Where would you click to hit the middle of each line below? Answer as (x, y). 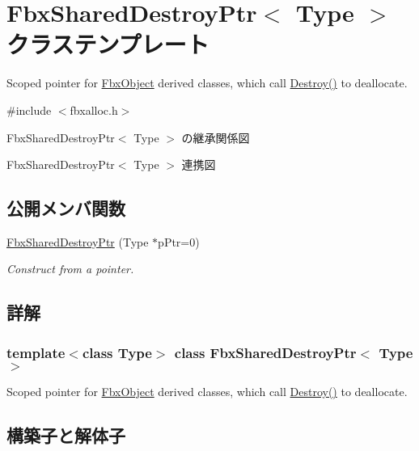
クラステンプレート (108, 44)
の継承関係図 (216, 137)
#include (29, 110)
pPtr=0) (179, 241)
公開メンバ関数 (66, 208)
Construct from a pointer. (70, 269)
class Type (117, 352)
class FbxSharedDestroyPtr (265, 352)
